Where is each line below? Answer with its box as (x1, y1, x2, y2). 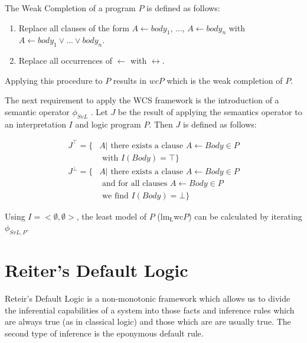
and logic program (75, 117, 141, 130)
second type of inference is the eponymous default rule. (5, 326, 204, 339)
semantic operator (5, 105, 70, 117)
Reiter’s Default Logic (5, 258, 188, 282)
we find (102, 191, 129, 200)
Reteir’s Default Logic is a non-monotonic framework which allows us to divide (5, 292, 290, 305)
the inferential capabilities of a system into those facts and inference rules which (5, 303, 295, 316)
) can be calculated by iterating (188, 210, 302, 222)
